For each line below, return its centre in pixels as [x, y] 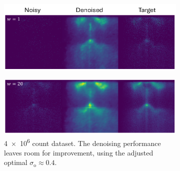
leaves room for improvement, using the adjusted [79, 152]
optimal [16, 162]
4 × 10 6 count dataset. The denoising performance [82, 142]
